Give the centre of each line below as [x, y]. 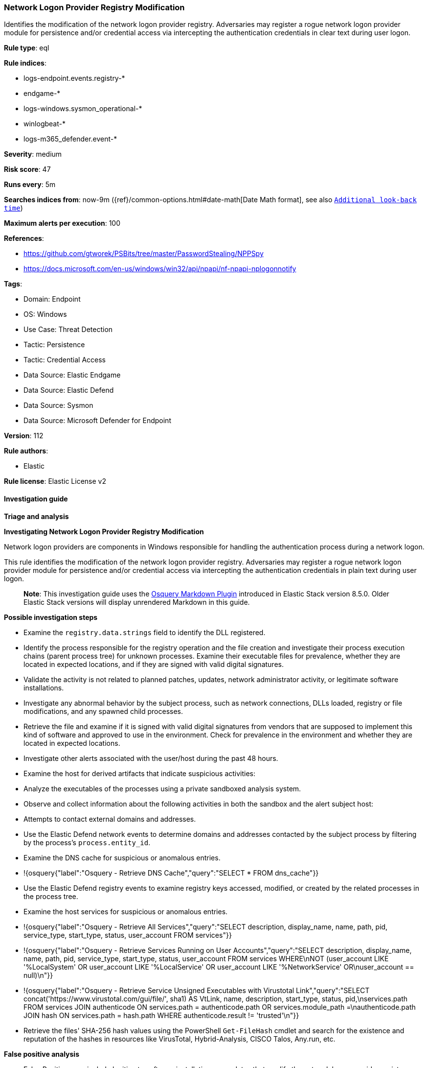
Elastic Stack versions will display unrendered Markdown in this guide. [137, 602]
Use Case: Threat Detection [68, 330]
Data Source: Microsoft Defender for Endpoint [97, 421]
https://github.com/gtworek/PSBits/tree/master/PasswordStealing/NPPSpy [144, 254]
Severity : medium [33, 154]
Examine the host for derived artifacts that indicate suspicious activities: [140, 773]
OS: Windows [45, 314]
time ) [13, 208]
